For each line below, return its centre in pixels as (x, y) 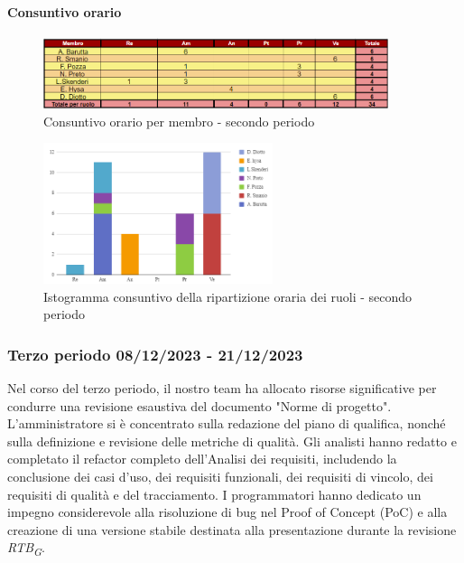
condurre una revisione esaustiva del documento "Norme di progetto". (200, 405)
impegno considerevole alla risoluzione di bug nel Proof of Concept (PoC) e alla (227, 512)
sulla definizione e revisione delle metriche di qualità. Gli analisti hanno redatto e (232, 441)
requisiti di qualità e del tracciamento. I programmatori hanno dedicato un (214, 494)
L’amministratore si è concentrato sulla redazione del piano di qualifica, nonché (227, 423)
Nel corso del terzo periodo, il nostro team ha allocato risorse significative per (222, 387)
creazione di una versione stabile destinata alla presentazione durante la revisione (232, 529)
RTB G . (26, 549)
